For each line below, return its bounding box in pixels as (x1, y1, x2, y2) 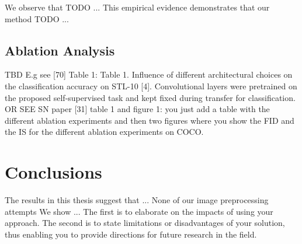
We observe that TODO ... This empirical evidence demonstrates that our (5, 1, 270, 13)
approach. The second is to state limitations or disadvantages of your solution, (5, 217, 285, 229)
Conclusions (5, 160, 102, 184)
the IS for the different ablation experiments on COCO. (5, 126, 204, 138)
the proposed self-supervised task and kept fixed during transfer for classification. (5, 91, 296, 103)
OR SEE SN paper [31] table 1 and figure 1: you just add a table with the (5, 103, 270, 115)
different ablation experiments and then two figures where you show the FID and (5, 114, 294, 126)
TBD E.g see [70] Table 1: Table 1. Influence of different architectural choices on (5, 68, 293, 81)
